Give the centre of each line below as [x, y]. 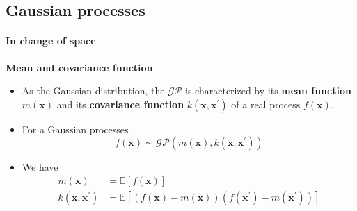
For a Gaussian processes [75, 129]
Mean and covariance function [79, 67]
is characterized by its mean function [268, 91]
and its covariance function [120, 104]
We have [40, 167]
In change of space [51, 41]
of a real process [266, 104]
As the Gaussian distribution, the [93, 91]
